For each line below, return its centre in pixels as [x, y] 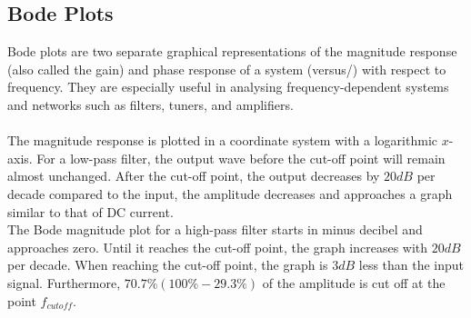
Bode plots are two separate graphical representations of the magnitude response [232, 51]
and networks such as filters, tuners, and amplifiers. [150, 104]
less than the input [411, 265]
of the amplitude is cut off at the [354, 282]
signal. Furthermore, [64, 282]
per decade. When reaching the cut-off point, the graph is [168, 265]
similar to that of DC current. [90, 211]
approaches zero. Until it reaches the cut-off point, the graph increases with [218, 247]
